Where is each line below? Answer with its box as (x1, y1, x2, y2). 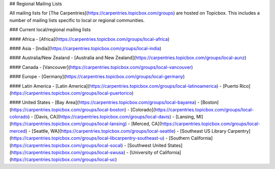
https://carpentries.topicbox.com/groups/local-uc (11, 156, 116, 163)
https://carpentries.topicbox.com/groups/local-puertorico (11, 90, 132, 96)
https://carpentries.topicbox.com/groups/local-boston (11, 106, 125, 112)
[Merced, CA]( (131, 120, 161, 127)
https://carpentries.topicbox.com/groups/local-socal (11, 142, 122, 148)
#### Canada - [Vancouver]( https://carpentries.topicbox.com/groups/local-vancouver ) (9, 64, 193, 70)
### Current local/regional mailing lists (9, 27, 91, 33)
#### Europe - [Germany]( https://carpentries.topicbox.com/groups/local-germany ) (9, 74, 185, 80)
